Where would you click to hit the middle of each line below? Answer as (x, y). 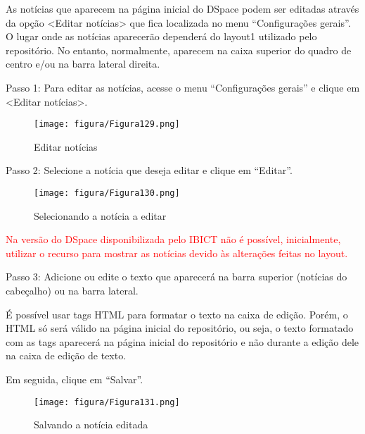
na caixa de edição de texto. (66, 355)
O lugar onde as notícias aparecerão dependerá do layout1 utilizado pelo (161, 36)
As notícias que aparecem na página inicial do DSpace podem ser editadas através (182, 8)
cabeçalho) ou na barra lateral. (72, 291)
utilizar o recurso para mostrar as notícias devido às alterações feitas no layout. (177, 253)
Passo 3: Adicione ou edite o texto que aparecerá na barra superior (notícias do (177, 277)
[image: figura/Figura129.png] (107, 124)
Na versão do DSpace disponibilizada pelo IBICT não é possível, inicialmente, (173, 239)
